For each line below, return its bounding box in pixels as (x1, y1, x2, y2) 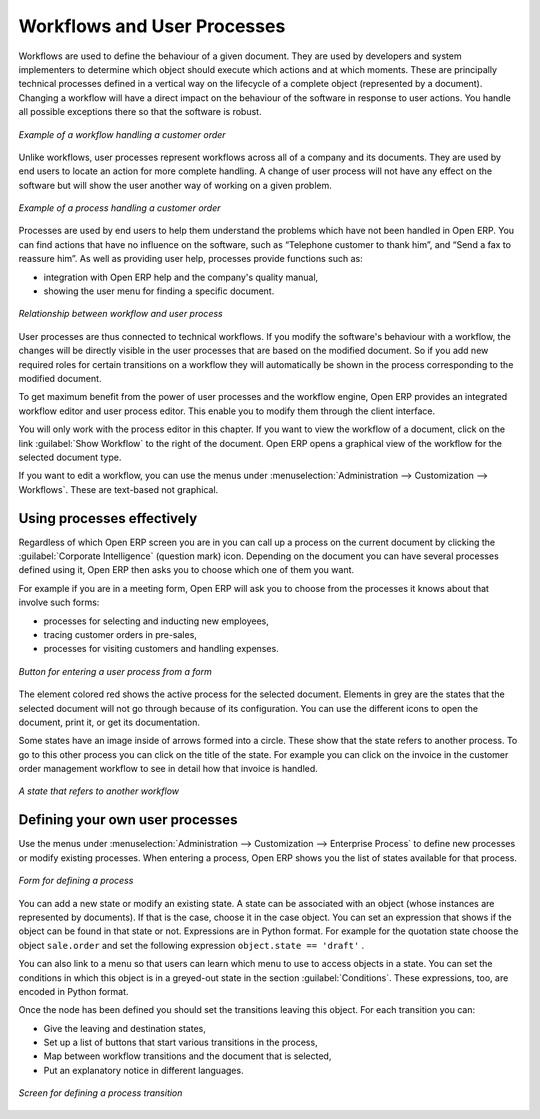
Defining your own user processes (18, 811, 238, 829)
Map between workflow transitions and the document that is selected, (43, 1050, 332, 1062)
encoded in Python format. (18, 985, 129, 997)
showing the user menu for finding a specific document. (43, 285, 275, 297)
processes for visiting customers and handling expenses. (43, 643, 279, 655)
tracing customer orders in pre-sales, (43, 628, 197, 640)
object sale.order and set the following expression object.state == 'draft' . (18, 939, 365, 951)
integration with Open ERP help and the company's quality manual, (43, 271, 319, 283)
